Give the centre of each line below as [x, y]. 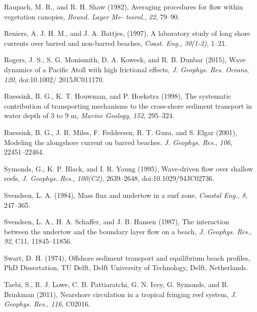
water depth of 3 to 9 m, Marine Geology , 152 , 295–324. [89, 115]
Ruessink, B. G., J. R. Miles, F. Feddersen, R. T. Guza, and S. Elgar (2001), [121, 132]
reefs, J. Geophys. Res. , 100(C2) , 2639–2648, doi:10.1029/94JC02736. [109, 178]
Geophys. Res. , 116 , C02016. [47, 304]
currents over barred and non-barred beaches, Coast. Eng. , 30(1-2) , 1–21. [116, 43]
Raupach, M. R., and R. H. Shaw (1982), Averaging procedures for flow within [124, 6]
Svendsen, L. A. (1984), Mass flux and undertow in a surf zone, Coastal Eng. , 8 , [126, 195]
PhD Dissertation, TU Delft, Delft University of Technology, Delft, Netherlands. [126, 267]
